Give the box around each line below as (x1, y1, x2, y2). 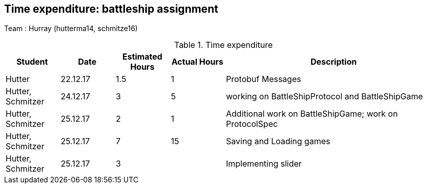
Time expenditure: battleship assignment (4, 3, 218, 15)
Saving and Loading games (226, 136, 331, 147)
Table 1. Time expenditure (174, 40, 273, 50)
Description (310, 57, 357, 67)
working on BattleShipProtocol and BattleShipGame (226, 91, 423, 102)
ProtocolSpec (226, 119, 278, 129)
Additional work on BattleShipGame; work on (226, 109, 398, 119)
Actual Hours (171, 57, 223, 67)
